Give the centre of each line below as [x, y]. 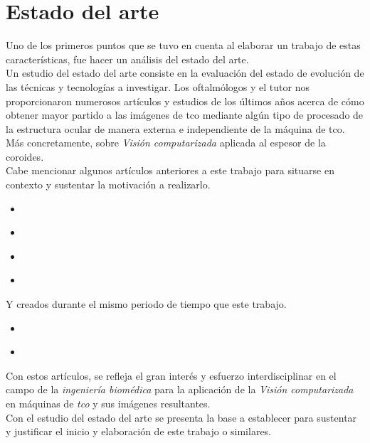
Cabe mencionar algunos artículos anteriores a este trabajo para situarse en [170, 170]
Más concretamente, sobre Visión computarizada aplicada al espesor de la [166, 143]
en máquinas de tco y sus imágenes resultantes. [108, 403]
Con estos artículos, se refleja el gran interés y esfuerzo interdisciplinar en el [171, 375]
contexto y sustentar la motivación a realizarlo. [108, 185]
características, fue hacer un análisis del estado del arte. [127, 59]
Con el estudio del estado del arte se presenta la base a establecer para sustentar [181, 417]
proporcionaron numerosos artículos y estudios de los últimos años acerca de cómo [185, 101]
